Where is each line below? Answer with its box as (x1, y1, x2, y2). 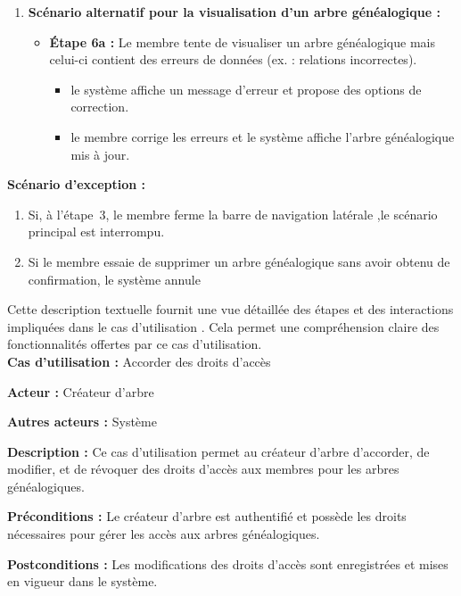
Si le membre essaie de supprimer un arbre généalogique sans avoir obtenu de (28, 252, 450, 270)
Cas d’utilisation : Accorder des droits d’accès (7, 352, 271, 370)
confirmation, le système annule (28, 269, 201, 288)
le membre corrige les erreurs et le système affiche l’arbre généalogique (70, 127, 455, 145)
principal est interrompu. (28, 222, 165, 241)
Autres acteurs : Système (7, 412, 157, 431)
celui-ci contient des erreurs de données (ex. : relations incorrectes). (49, 50, 417, 69)
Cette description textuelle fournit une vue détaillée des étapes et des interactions (7, 300, 454, 319)
